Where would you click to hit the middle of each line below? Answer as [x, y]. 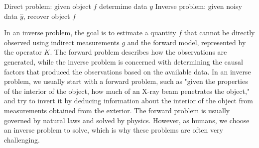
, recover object [47, 16]
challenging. [22, 139]
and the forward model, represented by [187, 42]
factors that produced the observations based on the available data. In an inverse [128, 71]
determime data [123, 6]
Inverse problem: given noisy [198, 6]
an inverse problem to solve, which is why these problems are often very [114, 130]
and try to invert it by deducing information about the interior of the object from [129, 101]
